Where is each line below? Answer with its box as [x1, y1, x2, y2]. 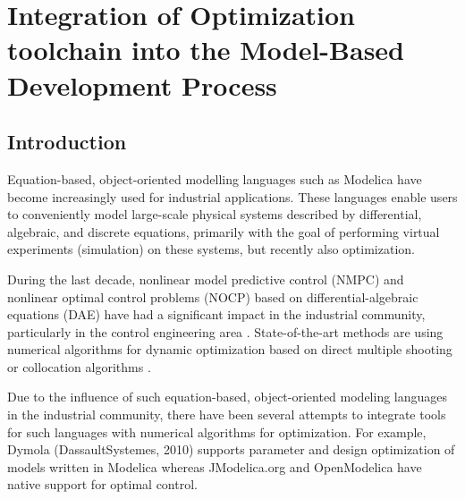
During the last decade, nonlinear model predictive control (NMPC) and [7, 269, 404, 288]
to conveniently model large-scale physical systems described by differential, [7, 205, 422, 224]
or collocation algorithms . [7, 357, 151, 376]
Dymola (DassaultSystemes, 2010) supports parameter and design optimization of [7, 440, 455, 459]
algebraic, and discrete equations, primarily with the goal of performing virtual [7, 222, 440, 241]
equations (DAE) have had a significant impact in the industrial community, [7, 305, 426, 324]
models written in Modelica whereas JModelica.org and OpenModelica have [7, 457, 422, 476]
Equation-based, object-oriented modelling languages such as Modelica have [7, 169, 422, 188]
